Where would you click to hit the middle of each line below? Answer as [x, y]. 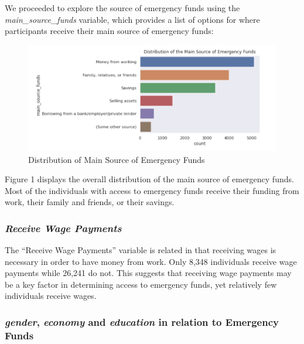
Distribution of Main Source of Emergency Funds [117, 159]
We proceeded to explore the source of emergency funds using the [122, 8]
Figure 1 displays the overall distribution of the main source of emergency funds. [149, 179]
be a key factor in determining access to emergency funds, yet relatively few [141, 284]
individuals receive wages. [51, 296]
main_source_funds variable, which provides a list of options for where [132, 19]
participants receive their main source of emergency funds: [109, 31]
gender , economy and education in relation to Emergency [142, 322]
